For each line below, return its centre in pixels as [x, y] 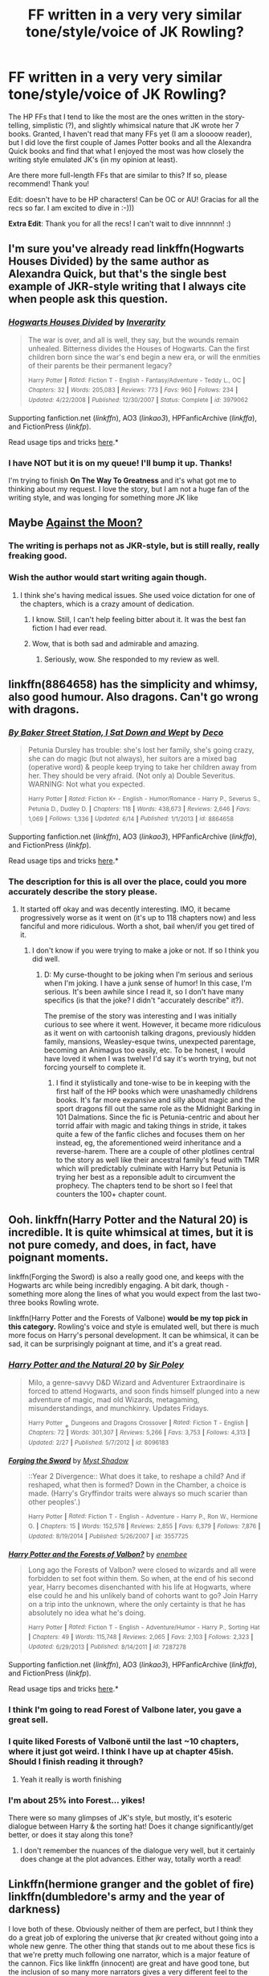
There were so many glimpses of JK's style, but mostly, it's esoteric [120, 1817]
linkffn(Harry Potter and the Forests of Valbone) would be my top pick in [128, 1318]
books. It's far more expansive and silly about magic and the [155, 1100]
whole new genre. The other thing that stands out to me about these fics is [132, 1946]
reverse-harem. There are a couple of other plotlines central [155, 1152]
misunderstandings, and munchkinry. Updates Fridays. [118, 1408]
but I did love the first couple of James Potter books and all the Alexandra [130, 142]
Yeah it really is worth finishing [71, 1779]
